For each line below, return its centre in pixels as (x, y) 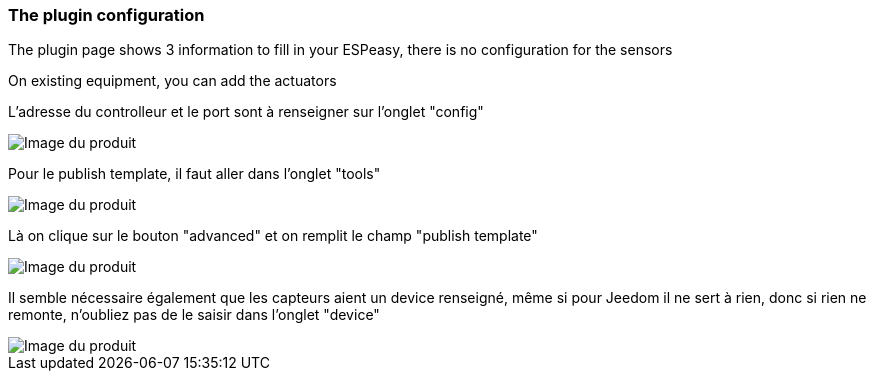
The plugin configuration (106, 15)
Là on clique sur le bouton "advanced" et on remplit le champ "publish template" (273, 236)
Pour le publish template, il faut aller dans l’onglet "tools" (194, 174)
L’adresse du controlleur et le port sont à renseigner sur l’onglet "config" (246, 112)
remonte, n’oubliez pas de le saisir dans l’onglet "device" (194, 315)
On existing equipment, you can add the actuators (172, 81)
